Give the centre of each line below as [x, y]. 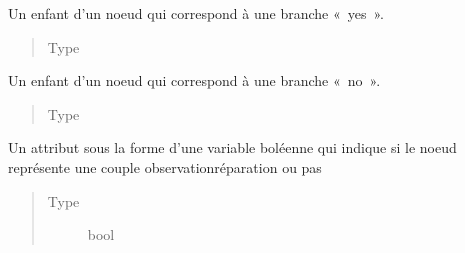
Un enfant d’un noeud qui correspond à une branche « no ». [194, 80]
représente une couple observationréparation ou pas [165, 166]
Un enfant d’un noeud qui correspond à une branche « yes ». [196, 13]
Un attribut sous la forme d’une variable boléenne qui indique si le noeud [232, 147]
